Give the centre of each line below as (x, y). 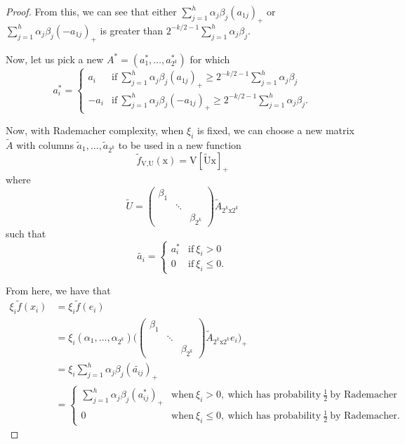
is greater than (132, 30)
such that (26, 233)
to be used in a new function (180, 144)
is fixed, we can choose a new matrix (276, 130)
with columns (45, 144)
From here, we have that (58, 290)
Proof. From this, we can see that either (91, 11)
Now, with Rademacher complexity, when (95, 130)
